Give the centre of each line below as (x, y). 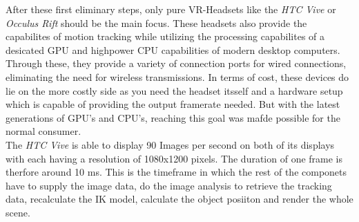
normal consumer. (43, 131)
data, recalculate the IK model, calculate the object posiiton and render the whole (179, 199)
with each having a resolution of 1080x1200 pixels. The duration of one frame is (174, 158)
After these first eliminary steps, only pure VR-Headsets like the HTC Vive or (171, 9)
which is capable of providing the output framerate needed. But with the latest (173, 104)
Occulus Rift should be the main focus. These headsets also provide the (156, 22)
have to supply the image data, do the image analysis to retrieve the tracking (169, 185)
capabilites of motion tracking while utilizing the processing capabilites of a (165, 36)
